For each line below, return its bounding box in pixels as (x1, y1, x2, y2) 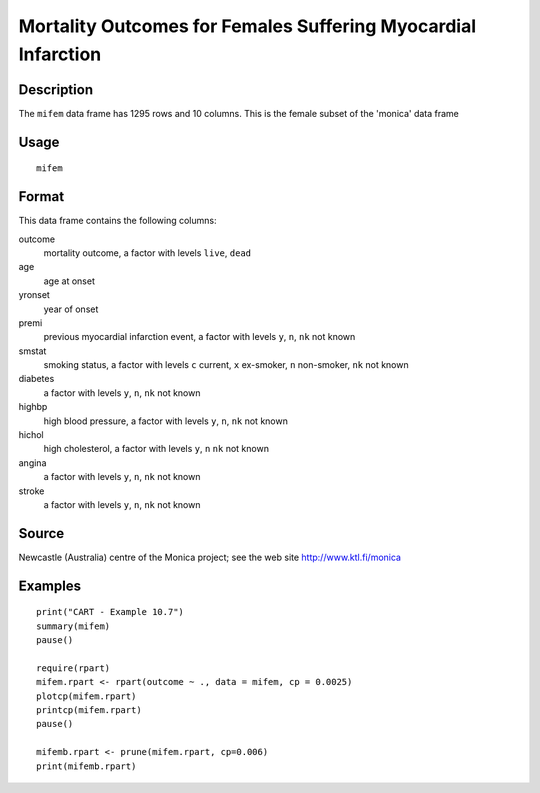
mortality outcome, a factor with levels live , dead (43, 246, 252, 259)
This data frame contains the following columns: (18, 215, 217, 227)
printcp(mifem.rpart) (36, 705, 142, 716)
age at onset (43, 275, 95, 287)
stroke (18, 485, 45, 497)
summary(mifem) (36, 620, 111, 632)
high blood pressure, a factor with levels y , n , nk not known (43, 415, 289, 427)
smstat (18, 345, 47, 357)
